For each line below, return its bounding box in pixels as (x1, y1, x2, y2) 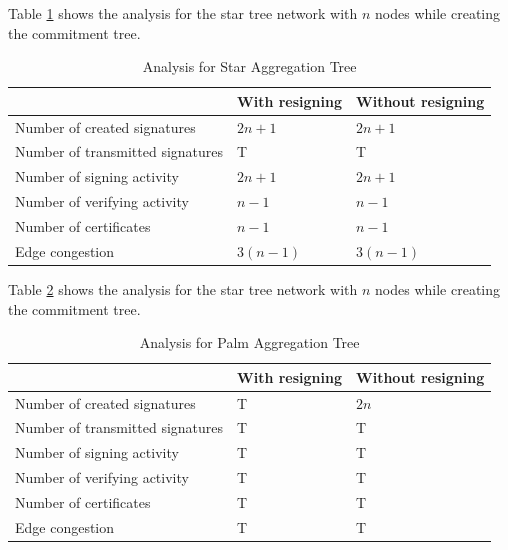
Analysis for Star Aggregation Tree (142, 56, 357, 77)
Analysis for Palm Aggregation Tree (139, 332, 360, 353)
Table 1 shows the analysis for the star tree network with (8, 3, 358, 23)
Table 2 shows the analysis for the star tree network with (8, 278, 358, 299)
